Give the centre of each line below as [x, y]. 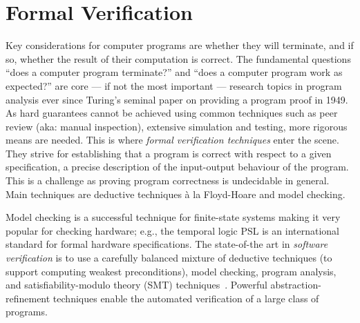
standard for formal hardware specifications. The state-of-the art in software [167, 244]
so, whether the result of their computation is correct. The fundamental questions [178, 58]
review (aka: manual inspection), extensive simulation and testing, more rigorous [177, 126]
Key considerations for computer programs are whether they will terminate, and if [180, 45]
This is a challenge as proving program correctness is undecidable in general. [168, 180]
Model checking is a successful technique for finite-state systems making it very [173, 217]
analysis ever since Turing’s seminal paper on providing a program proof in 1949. [177, 99]
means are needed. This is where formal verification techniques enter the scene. [172, 140]
